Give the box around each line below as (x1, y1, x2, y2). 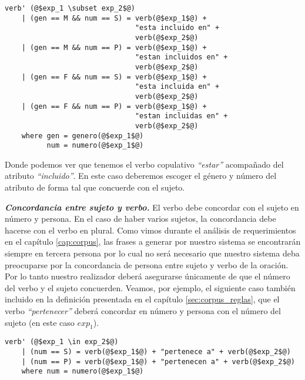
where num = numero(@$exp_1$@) (21, 367, 144, 376)
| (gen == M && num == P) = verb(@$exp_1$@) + (21, 43, 207, 52)
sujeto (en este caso (5, 316, 75, 328)
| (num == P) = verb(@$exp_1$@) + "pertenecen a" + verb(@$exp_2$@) (21, 357, 295, 366)
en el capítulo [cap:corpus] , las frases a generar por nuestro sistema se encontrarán (5, 235, 301, 248)
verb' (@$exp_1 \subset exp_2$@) (5, 4, 135, 12)
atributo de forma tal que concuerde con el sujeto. (5, 181, 185, 194)
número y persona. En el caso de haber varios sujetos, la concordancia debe (5, 212, 276, 225)
